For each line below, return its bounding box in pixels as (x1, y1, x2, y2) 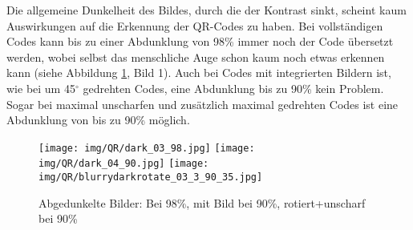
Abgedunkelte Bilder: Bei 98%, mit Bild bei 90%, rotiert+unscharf (38, 194, 366, 211)
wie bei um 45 (6, 79, 75, 96)
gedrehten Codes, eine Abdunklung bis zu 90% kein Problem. (83, 79, 384, 96)
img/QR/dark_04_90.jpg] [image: (38, 158, 209, 170)
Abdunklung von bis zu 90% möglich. (6, 111, 190, 128)
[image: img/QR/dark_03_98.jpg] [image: (38, 142, 255, 154)
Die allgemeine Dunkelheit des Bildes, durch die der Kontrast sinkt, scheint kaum (6, 2, 407, 18)
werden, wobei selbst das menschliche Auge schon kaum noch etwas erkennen (6, 48, 385, 65)
